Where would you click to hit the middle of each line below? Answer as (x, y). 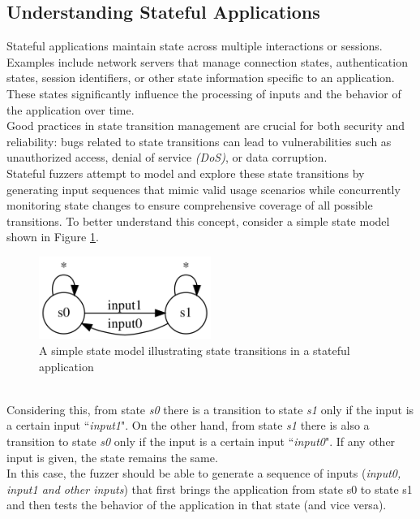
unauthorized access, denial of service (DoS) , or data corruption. (167, 157)
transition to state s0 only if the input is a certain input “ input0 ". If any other (201, 441)
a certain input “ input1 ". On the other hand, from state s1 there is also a (188, 425)
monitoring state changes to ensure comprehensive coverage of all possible (190, 205)
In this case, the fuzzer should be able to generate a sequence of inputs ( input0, (204, 473)
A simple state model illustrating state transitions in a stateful (195, 350)
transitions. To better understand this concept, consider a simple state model (198, 221)
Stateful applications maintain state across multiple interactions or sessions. (195, 46)
